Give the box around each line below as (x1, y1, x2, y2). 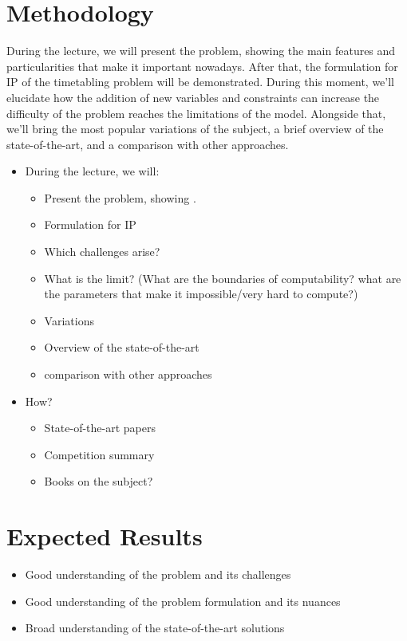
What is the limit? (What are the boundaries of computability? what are (44, 269, 401, 286)
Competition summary (44, 446, 155, 462)
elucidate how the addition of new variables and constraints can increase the (6, 88, 380, 105)
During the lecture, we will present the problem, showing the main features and (6, 42, 396, 59)
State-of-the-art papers (44, 419, 156, 436)
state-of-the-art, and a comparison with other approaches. (6, 136, 289, 152)
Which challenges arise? (44, 243, 160, 260)
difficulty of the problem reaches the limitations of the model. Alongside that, (6, 104, 386, 121)
